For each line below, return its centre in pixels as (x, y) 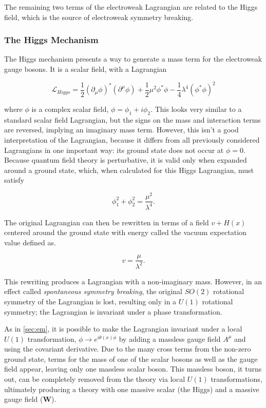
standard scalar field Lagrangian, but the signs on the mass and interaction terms (132, 119)
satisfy (14, 180)
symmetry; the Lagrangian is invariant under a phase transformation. (113, 311)
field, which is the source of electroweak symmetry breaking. (99, 17)
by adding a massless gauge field (170, 338)
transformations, (236, 379)
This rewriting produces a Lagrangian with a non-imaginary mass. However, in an (133, 281)
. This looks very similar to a (196, 109)
